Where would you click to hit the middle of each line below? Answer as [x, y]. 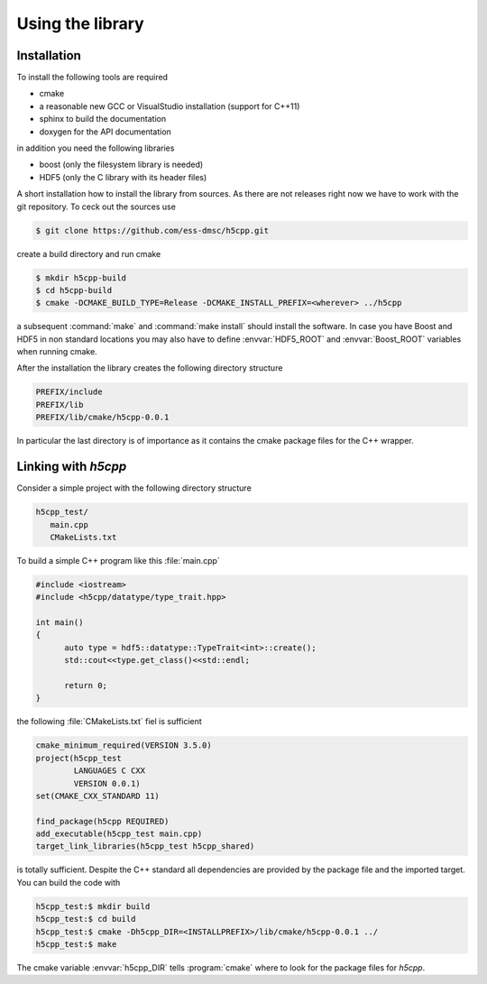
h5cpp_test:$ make [76, 944]
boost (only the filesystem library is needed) [121, 165]
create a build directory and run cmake [89, 253]
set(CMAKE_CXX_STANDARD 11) [97, 795]
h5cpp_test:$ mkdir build [93, 906]
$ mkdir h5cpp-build [81, 278]
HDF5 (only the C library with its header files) [123, 177]
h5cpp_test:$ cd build [86, 919]
